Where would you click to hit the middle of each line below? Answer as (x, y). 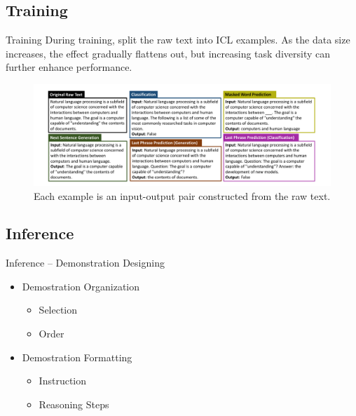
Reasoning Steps (74, 404)
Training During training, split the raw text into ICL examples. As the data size (178, 40)
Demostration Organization (81, 286)
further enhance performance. (69, 67)
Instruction (63, 381)
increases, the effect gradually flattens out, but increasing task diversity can (168, 53)
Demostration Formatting (77, 357)
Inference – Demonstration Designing (85, 263)
